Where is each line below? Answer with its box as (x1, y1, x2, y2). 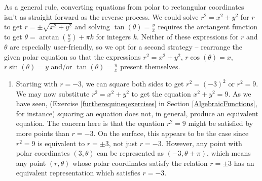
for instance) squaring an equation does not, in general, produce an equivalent (16, 108, 258, 118)
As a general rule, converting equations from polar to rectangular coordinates (4, 2, 244, 12)
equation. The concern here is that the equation (16, 118, 165, 128)
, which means (206, 148, 251, 158)
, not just (108, 138, 138, 148)
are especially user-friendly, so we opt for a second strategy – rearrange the (10, 41, 243, 52)
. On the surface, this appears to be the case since (93, 128, 249, 138)
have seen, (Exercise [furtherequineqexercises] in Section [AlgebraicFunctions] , (16, 98, 257, 109)
